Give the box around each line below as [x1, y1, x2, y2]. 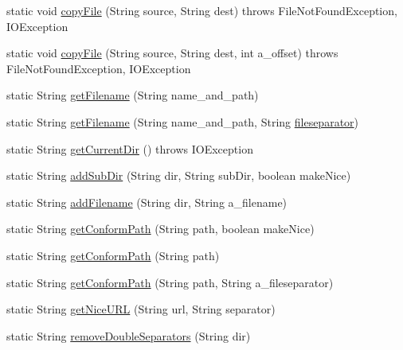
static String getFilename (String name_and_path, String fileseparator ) [6, 113, 359, 130]
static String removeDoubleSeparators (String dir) [6, 327, 251, 344]
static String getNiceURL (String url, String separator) [6, 301, 276, 317]
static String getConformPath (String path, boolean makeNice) [6, 220, 315, 237]
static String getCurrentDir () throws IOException [6, 140, 253, 157]
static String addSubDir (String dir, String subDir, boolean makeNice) [6, 167, 351, 184]
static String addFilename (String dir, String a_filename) [6, 193, 288, 210]
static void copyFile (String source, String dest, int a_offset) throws [6, 45, 338, 61]
